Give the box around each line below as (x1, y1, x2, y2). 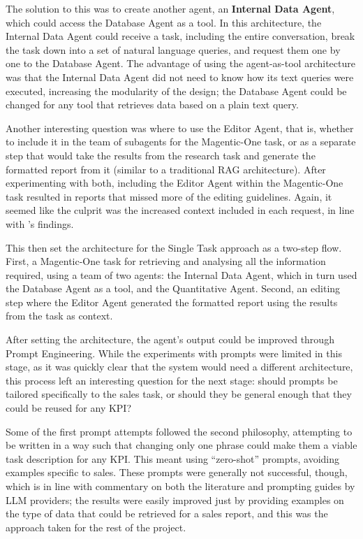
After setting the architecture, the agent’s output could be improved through (6, 332, 334, 347)
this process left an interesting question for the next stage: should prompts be (6, 373, 338, 387)
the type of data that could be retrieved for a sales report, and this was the (6, 506, 328, 521)
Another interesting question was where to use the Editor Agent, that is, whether (6, 120, 354, 135)
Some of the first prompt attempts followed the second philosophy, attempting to (6, 424, 353, 438)
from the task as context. (6, 308, 113, 323)
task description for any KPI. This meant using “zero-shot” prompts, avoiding (6, 451, 339, 466)
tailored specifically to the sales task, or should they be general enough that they (6, 387, 352, 401)
